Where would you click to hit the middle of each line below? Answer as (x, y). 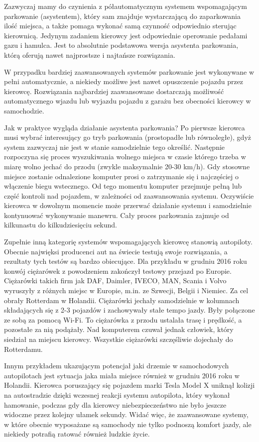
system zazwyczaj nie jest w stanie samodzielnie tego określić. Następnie (115, 147)
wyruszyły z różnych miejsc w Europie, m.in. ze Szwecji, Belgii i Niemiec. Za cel (126, 290)
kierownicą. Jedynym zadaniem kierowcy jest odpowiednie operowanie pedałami (126, 35)
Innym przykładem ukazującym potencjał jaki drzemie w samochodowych (117, 366)
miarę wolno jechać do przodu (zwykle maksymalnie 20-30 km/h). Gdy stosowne (127, 166)
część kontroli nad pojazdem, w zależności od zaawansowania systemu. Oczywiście (129, 195)
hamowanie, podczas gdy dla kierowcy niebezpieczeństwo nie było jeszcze (115, 404)
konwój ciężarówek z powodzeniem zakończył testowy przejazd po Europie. (118, 271)
